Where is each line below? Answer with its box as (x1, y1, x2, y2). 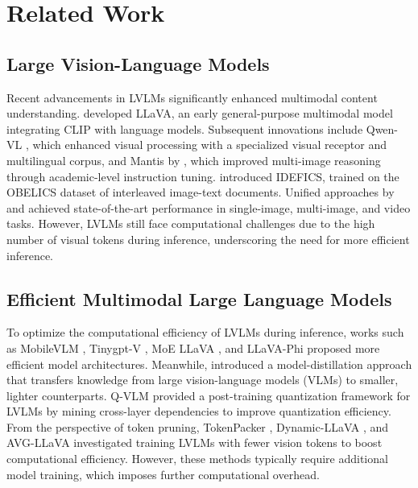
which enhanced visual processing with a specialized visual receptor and (32, 136, 387, 153)
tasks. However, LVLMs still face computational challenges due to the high (6, 215, 375, 232)
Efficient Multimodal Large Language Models (6, 286, 392, 311)
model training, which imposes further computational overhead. (6, 465, 320, 482)
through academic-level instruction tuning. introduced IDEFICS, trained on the (6, 167, 399, 184)
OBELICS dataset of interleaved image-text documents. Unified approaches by (6, 184, 395, 201)
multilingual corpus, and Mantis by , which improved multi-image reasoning (6, 151, 381, 168)
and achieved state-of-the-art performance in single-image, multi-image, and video (6, 199, 411, 216)
